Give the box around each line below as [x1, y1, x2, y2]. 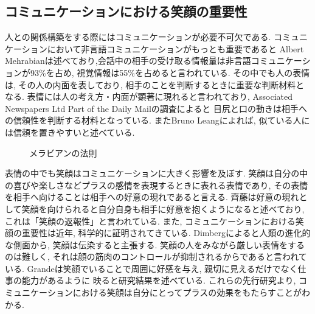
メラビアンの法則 [29, 146, 97, 159]
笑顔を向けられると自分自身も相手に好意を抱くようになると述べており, [21, 202, 305, 215]
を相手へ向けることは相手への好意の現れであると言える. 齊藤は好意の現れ [5, 190, 299, 203]
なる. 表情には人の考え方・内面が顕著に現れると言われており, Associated [5, 90, 293, 103]
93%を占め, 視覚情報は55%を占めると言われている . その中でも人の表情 [30, 66, 310, 78]
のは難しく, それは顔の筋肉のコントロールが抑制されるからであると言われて [5, 250, 307, 263]
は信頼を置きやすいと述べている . [5, 125, 135, 138]
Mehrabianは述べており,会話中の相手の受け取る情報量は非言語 [5, 54, 251, 67]
